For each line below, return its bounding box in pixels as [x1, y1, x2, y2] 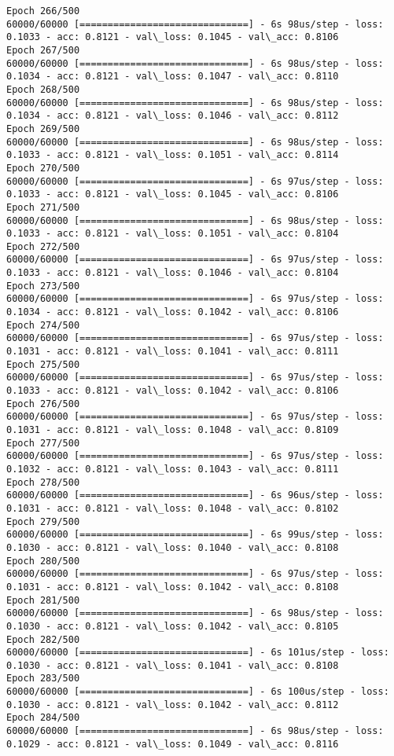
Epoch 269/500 [6, 123, 80, 134]
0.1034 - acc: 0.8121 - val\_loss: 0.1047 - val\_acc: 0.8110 [6, 71, 339, 83]
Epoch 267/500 [6, 44, 80, 56]
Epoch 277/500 [6, 437, 80, 449]
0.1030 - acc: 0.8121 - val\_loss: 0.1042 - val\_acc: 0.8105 [6, 620, 339, 632]
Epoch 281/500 [6, 594, 80, 606]
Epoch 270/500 [6, 162, 80, 174]
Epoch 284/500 [6, 712, 80, 724]
